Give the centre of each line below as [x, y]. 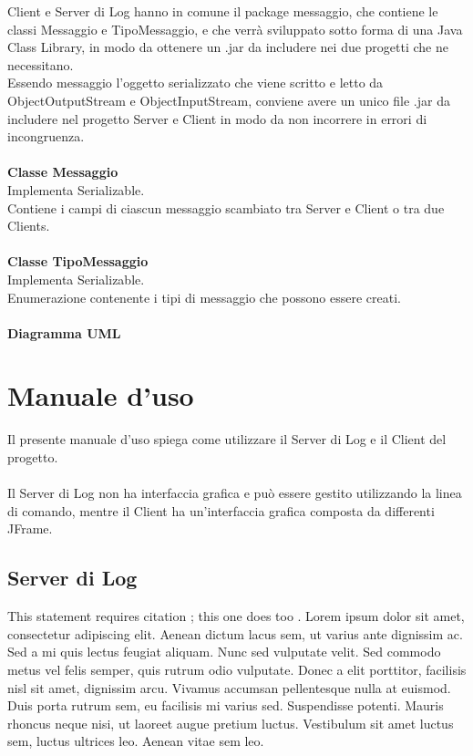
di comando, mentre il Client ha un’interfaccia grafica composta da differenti [221, 510]
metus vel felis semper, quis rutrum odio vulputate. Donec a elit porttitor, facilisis [237, 669]
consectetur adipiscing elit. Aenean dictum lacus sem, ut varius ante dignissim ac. [235, 633]
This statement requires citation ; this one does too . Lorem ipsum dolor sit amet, [236, 616]
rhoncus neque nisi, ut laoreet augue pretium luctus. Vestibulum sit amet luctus [231, 723]
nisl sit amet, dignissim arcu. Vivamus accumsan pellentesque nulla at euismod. [229, 687]
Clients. [29, 226]
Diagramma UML [64, 332]
